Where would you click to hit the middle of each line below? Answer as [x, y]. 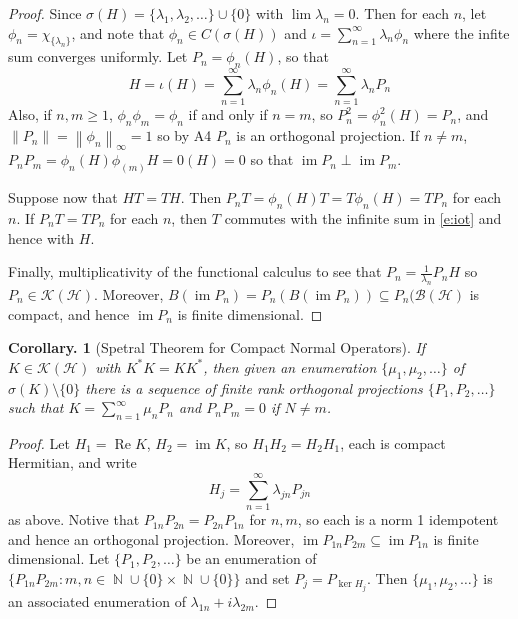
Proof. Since [45, 13]
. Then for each [402, 13]
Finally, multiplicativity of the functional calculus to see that [195, 271]
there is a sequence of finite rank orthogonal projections [254, 387]
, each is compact [393, 442]
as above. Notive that [74, 519]
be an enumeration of [251, 558]
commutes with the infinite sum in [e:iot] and [363, 217]
